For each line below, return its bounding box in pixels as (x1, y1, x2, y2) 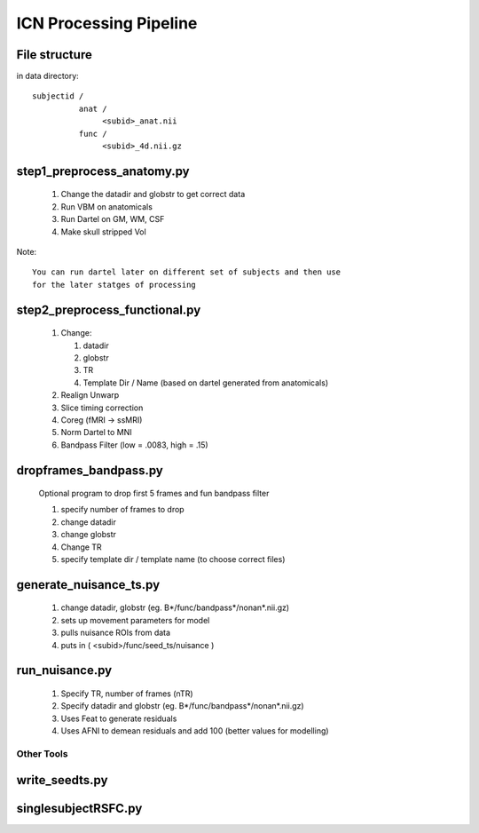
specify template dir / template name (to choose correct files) (60, 554, 286, 565)
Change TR (60, 542, 102, 552)
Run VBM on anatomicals (60, 201, 153, 212)
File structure (16, 47, 92, 62)
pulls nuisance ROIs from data (60, 627, 171, 639)
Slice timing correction (60, 402, 144, 413)
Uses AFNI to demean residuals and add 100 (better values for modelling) (60, 726, 329, 736)
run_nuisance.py (16, 662, 113, 678)
